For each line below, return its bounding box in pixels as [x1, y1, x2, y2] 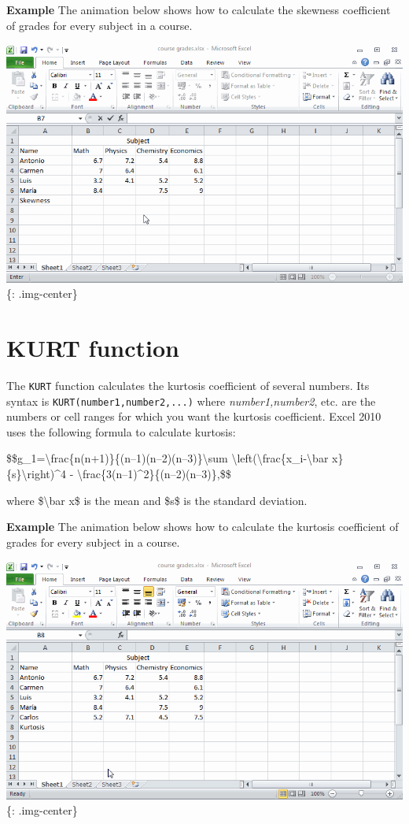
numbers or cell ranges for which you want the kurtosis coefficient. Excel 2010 [6, 408, 381, 425]
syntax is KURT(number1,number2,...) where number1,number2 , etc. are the [6, 392, 376, 409]
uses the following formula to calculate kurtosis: [6, 423, 236, 440]
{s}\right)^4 [6, 465, 66, 481]
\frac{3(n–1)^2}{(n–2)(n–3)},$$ [76, 465, 231, 481]
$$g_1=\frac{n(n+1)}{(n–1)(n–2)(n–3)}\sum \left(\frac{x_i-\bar [6, 450, 329, 466]
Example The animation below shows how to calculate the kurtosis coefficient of [6, 518, 399, 535]
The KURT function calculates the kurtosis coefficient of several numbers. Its [6, 377, 370, 393]
